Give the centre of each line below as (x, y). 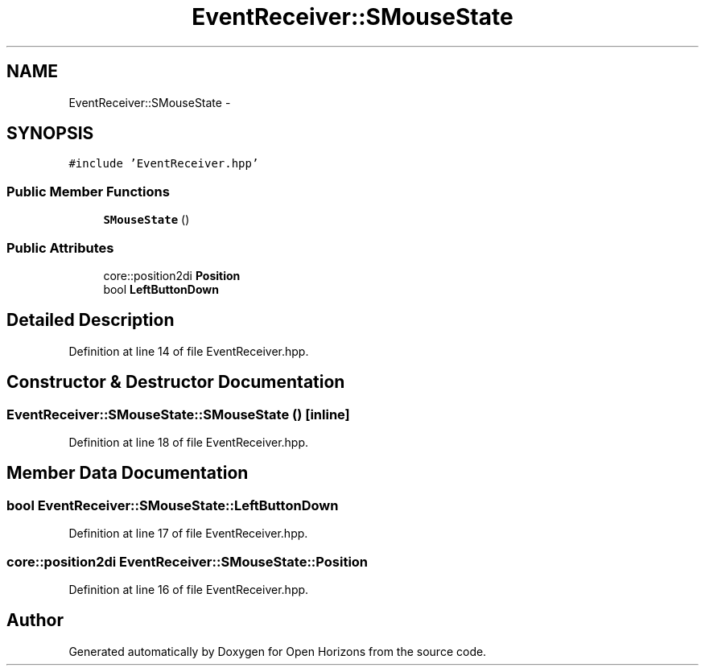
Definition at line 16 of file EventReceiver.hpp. (189, 589)
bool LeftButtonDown (161, 289)
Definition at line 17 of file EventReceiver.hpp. (188, 534)
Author (35, 620)
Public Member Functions (88, 191)
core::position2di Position (172, 275)
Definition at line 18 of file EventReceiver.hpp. (189, 442)
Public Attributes (60, 247)
